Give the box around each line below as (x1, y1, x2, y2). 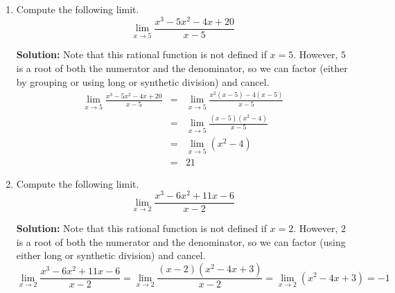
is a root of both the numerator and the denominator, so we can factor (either (16, 60, 348, 75)
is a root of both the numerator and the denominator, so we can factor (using (16, 234, 346, 249)
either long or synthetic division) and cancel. (16, 248, 206, 263)
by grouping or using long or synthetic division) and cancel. (16, 74, 270, 89)
